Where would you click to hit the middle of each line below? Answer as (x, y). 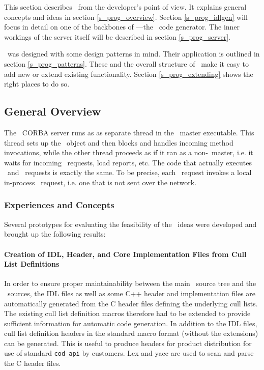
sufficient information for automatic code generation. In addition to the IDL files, (131, 323)
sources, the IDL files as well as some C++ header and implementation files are (131, 293)
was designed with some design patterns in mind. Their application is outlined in (134, 54)
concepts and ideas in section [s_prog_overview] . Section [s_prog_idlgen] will (126, 17)
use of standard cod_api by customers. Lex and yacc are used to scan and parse (129, 353)
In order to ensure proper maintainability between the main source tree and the (130, 283)
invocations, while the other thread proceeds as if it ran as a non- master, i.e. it (129, 152)
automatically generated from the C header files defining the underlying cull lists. (131, 303)
